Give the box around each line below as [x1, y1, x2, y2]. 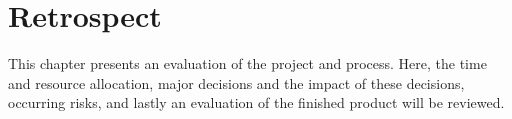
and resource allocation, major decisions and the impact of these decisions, [8, 72, 465, 93]
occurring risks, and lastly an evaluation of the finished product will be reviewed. [8, 92, 505, 113]
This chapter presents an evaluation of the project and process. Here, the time [8, 53, 487, 74]
